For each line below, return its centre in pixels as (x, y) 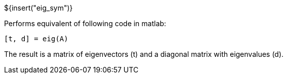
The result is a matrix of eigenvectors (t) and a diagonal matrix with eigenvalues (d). (144, 54)
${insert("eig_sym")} (39, 8)
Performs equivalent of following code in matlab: (85, 23)
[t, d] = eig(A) (36, 39)
